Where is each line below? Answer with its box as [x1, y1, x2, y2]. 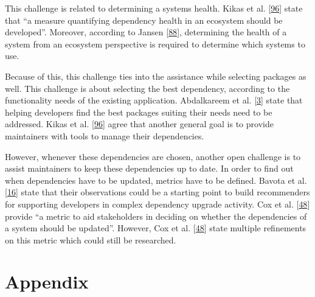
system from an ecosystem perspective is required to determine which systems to [5, 37, 305, 50]
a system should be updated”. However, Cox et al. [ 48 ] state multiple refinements [5, 222, 306, 234]
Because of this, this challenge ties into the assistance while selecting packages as [5, 69, 306, 82]
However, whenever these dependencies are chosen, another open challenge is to [5, 150, 301, 162]
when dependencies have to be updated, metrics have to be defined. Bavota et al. [5, 173, 307, 186]
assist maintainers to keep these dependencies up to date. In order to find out [5, 162, 294, 175]
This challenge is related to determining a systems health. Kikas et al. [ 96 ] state [5, 2, 303, 14]
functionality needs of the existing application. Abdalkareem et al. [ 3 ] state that [5, 94, 303, 107]
